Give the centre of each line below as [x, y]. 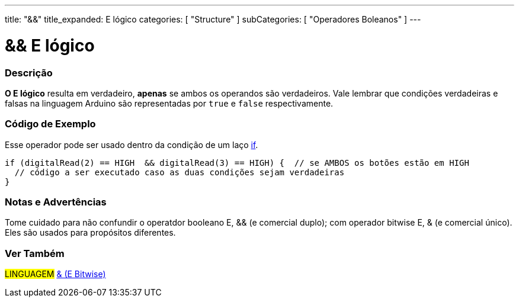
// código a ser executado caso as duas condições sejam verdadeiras [180, 172]
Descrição [29, 73]
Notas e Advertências [56, 202]
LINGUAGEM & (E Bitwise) [55, 274]
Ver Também [35, 253]
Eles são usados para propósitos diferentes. [90, 233]
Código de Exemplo [50, 124]
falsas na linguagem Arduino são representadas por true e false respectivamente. [169, 103]
